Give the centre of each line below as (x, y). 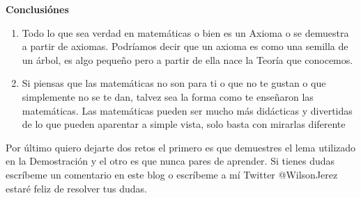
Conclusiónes (37, 9)
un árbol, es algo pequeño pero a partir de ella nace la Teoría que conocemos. (187, 59)
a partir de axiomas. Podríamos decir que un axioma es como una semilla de (185, 46)
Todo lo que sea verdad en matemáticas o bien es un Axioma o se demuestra (185, 32)
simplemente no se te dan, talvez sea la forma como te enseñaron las (168, 96)
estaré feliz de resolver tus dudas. (77, 188)
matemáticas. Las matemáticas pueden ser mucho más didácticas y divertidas (187, 110)
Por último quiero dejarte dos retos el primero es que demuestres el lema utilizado (181, 147)
